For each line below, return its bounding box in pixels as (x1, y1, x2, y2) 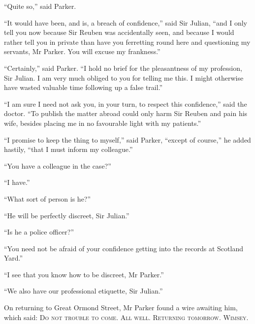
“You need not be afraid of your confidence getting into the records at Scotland (4, 243, 243, 253)
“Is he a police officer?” (4, 227, 74, 237)
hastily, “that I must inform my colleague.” (4, 144, 133, 154)
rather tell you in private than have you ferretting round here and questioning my (4, 36, 251, 47)
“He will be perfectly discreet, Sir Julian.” (4, 210, 129, 220)
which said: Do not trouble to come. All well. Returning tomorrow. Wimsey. (4, 312, 249, 322)
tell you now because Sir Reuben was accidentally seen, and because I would (4, 27, 234, 37)
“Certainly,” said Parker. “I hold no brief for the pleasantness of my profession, (4, 62, 242, 73)
